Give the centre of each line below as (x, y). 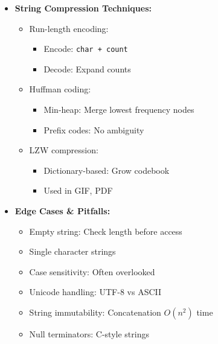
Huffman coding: (60, 89)
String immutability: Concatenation (95, 312)
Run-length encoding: (69, 28)
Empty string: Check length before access (106, 231)
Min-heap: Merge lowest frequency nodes (119, 110)
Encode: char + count (86, 49)
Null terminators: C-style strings (89, 333)
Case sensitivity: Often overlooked (92, 271)
